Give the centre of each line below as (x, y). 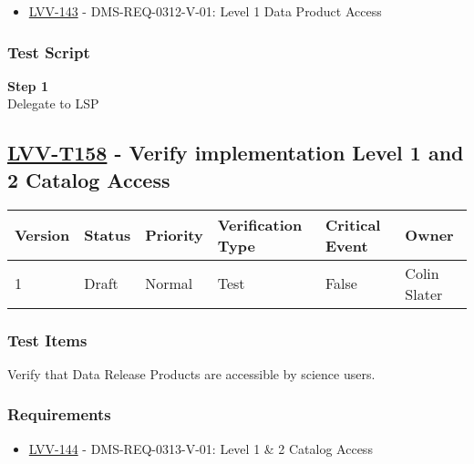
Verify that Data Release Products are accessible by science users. (191, 373)
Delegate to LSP (53, 103)
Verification (260, 224)
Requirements (59, 414)
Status (108, 235)
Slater (424, 294)
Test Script (49, 52)
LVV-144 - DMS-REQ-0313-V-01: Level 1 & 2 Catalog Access (201, 448)
